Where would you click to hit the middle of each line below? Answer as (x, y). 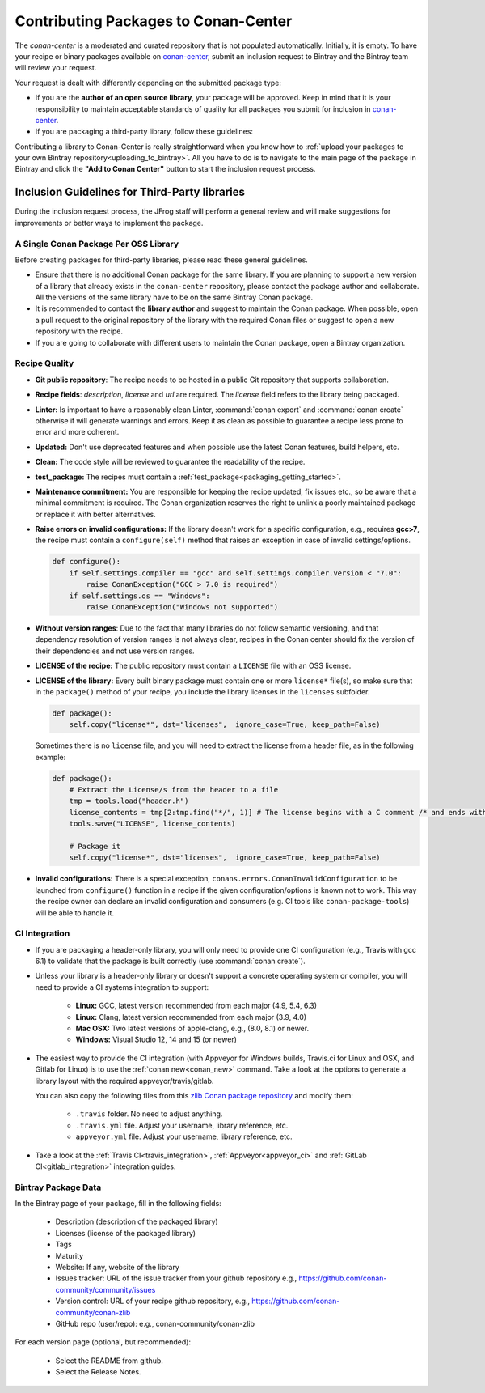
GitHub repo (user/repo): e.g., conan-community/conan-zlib (155, 1324)
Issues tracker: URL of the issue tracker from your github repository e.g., (176, 1278)
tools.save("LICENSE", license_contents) (152, 824)
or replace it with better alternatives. (96, 514)
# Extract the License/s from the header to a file (174, 790)
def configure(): (86, 562)
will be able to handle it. (75, 913)
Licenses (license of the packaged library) (126, 1233)
